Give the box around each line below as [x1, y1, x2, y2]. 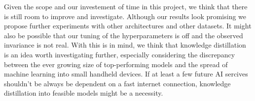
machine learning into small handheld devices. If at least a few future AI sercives [4, 69, 248, 79]
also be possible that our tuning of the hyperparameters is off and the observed [4, 30, 243, 40]
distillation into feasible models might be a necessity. [4, 88, 163, 98]
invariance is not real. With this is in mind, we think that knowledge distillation [4, 40, 246, 50]
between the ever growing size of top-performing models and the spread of [4, 59, 228, 69]
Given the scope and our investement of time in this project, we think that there [4, 1, 248, 11]
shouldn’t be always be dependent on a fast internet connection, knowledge [4, 78, 231, 88]
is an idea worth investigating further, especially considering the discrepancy [4, 49, 235, 59]
